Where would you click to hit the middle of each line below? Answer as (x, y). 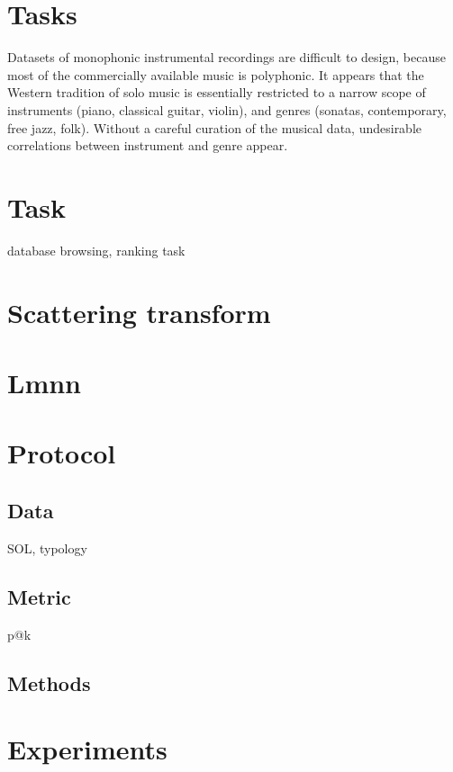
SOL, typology (47, 548)
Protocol (62, 453)
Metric (39, 596)
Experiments (87, 749)
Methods (49, 682)
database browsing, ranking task (96, 250)
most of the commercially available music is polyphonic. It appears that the (216, 74)
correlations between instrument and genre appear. (148, 145)
